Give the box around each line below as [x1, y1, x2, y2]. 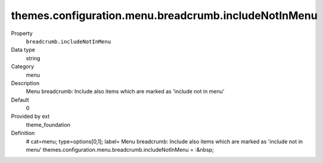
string [26, 54, 41, 62]
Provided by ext [11, 113, 50, 120]
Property [11, 30, 33, 37]
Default [11, 96, 29, 104]
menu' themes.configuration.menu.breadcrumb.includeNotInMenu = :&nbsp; [26, 146, 214, 153]
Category [11, 63, 35, 70]
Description [11, 79, 40, 86]
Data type [11, 46, 35, 54]
